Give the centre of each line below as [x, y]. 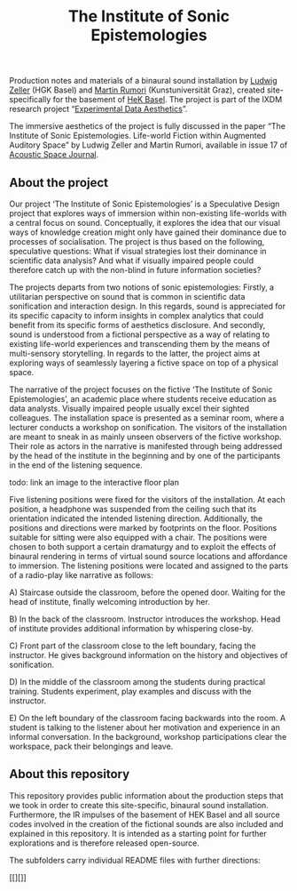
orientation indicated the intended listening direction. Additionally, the [136, 518]
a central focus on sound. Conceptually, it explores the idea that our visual [145, 223]
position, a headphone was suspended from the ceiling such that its [133, 509]
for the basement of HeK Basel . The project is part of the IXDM [168, 100]
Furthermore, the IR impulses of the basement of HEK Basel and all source [145, 815]
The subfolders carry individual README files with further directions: [135, 860]
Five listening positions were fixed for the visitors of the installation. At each [147, 499]
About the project [59, 183]
